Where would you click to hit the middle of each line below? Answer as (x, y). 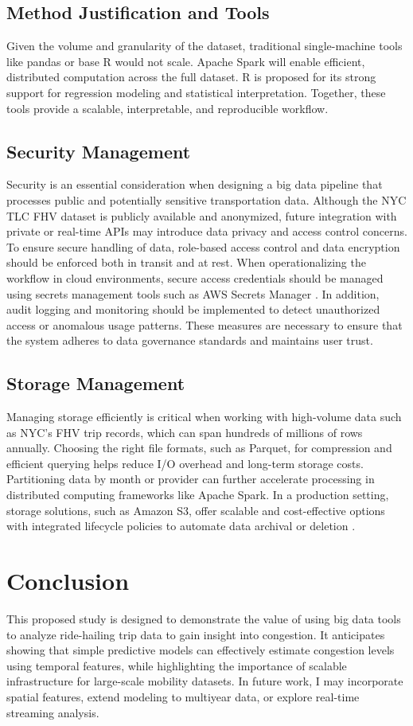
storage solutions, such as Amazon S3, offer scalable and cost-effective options (196, 510)
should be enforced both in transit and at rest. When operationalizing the (186, 262)
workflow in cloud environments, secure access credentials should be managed (195, 277)
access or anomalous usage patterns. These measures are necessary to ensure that (205, 324)
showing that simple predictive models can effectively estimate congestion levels (201, 650)
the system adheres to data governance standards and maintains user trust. (190, 340)
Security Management (99, 151)
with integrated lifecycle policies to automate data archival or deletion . (181, 526)
